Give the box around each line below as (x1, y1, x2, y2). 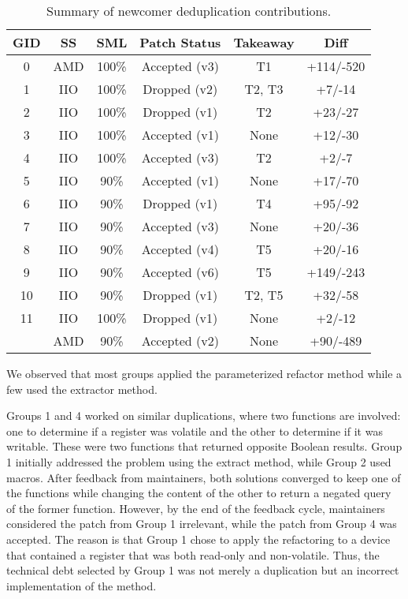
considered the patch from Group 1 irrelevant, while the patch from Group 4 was (6, 515, 397, 532)
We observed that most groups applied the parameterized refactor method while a (6, 365, 402, 381)
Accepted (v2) (141, 331, 219, 350)
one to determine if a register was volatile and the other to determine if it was (6, 422, 383, 439)
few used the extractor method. (6, 380, 158, 397)
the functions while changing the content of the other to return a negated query (6, 485, 391, 501)
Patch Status (139, 33, 221, 51)
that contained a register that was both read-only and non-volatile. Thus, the (6, 546, 380, 563)
